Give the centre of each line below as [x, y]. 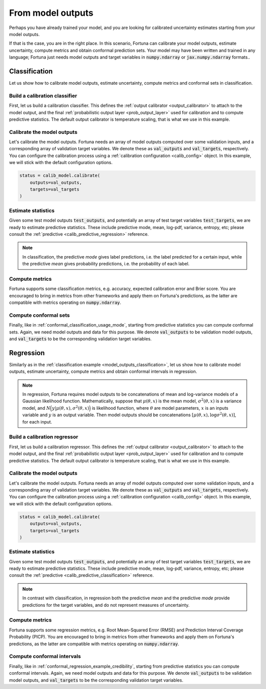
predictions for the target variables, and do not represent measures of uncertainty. [106, 605]
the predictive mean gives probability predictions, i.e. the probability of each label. [106, 264]
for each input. [37, 422]
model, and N [36, 408]
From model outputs [51, 13]
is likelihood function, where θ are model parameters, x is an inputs [160, 408]
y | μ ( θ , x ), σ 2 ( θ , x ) [71, 408]
